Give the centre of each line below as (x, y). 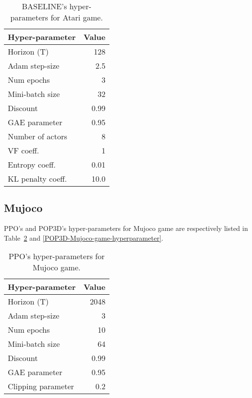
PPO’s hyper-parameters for (56, 256)
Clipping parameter (41, 386)
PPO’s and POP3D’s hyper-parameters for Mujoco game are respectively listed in (126, 228)
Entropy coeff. (32, 164)
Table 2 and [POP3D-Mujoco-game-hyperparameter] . (84, 237)
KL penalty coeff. (37, 179)
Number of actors (37, 136)
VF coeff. (24, 150)
